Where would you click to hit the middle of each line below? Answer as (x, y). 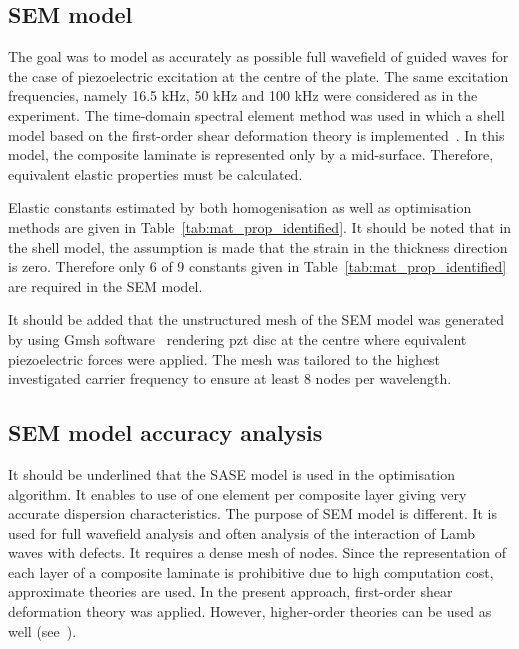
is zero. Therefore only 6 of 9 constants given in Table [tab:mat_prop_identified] (257, 266)
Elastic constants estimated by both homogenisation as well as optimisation (240, 207)
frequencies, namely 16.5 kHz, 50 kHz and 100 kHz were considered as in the (243, 95)
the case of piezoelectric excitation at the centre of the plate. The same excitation (258, 75)
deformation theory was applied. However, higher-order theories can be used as (250, 611)
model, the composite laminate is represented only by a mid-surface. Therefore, (251, 154)
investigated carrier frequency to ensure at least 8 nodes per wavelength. (230, 378)
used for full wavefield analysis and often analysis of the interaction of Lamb (241, 532)
